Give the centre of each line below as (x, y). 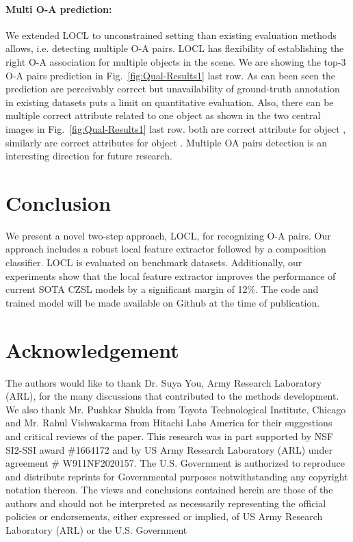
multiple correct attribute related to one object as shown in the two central (163, 115)
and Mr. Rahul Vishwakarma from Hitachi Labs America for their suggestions (169, 423)
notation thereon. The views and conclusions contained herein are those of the (169, 490)
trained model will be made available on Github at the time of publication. (163, 302)
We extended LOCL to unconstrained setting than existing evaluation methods (171, 35)
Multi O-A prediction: (59, 9)
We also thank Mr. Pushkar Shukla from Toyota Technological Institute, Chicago (176, 409)
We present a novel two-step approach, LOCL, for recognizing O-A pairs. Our (168, 235)
